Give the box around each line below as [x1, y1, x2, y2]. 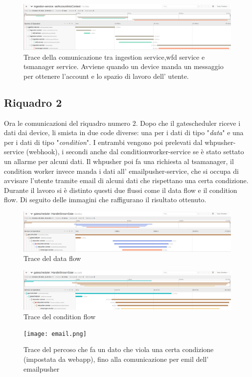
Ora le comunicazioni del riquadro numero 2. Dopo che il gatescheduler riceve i [4, 118, 241, 128]
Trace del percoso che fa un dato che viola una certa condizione [23, 344, 214, 354]
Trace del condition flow [23, 311, 96, 322]
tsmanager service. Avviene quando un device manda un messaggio [23, 61, 224, 71]
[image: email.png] [23, 330, 87, 337]
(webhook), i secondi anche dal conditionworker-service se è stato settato [26, 146, 244, 157]
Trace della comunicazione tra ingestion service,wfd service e [23, 51, 205, 62]
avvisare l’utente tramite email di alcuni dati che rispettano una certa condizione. [4, 175, 249, 186]
